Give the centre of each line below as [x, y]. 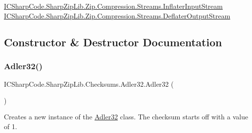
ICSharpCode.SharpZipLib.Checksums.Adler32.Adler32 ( [89, 84]
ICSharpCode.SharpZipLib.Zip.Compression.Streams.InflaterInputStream [113, 6]
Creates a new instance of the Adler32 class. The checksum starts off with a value [126, 117]
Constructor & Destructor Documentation [113, 42]
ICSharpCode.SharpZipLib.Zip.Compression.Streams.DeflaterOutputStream [117, 15]
